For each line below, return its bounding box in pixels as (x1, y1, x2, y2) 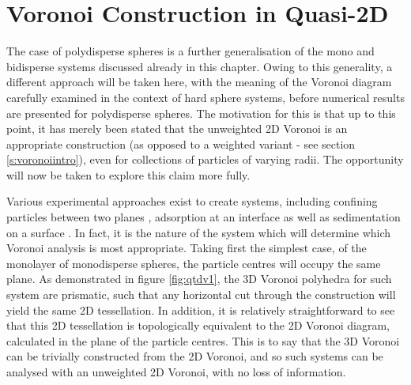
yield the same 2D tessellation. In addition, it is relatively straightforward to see (6, 301, 395, 318)
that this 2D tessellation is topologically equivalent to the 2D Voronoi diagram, (6, 317, 390, 334)
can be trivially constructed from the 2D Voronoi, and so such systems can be (6, 348, 383, 364)
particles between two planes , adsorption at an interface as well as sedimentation (6, 209, 401, 225)
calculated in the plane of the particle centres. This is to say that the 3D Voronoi (6, 332, 400, 349)
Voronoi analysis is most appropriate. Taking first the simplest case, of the (6, 240, 367, 256)
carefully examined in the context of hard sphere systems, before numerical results (6, 89, 405, 105)
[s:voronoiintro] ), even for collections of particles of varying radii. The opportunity (6, 151, 404, 168)
